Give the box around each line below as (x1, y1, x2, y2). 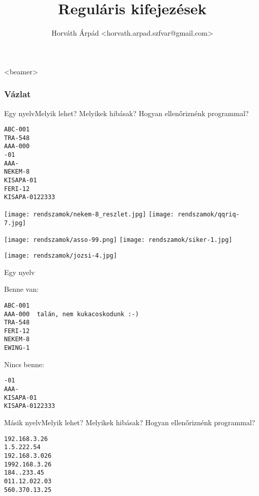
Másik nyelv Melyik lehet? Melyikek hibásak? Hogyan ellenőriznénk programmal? (4, 417, 255, 427)
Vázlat (4, 88, 31, 100)
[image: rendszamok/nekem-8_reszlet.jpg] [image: (4, 211, 174, 218)
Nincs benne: (4, 359, 44, 369)
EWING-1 (4, 344, 30, 352)
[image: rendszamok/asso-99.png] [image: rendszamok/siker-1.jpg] (4, 236, 233, 244)
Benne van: (4, 284, 39, 294)
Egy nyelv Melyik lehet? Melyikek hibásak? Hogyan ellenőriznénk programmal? (4, 107, 249, 118)
